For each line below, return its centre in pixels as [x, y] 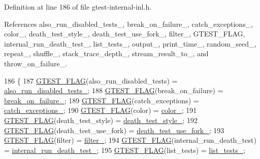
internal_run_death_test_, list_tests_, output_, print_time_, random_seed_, [130, 43]
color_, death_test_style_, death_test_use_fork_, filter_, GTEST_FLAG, [125, 34]
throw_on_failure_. [36, 63]
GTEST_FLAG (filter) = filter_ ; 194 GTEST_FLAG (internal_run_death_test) [130, 140]
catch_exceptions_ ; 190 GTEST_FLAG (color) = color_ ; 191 [101, 110]
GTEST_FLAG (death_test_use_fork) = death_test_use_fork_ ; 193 [114, 130]
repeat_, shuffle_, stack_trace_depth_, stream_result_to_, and [106, 53]
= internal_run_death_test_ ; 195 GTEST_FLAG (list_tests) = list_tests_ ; [125, 150]
